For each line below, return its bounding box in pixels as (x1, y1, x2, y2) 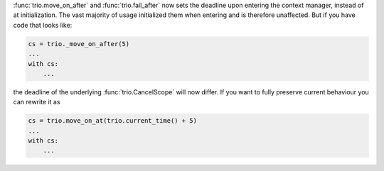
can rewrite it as (13, 98, 60, 106)
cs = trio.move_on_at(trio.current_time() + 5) (28, 117, 197, 125)
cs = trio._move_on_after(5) (28, 40, 130, 48)
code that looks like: (13, 21, 73, 29)
